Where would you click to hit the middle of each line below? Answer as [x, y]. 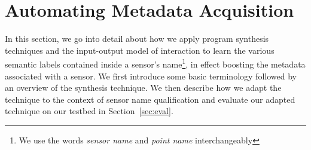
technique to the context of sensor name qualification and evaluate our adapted [150, 99]
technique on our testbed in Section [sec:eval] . [89, 111]
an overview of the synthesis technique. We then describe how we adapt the [143, 88]
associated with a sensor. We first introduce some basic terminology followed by [151, 76]
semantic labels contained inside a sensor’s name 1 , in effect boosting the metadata [155, 63]
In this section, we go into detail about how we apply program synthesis [137, 39]
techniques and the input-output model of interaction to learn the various [140, 50]
